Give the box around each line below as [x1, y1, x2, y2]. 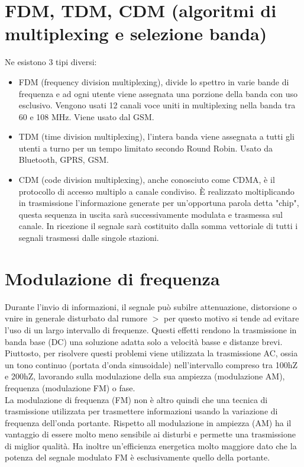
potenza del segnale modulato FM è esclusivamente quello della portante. [5, 451, 270, 463]
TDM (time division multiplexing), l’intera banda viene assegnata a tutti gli [18, 130, 295, 143]
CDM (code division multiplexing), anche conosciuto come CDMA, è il [18, 173, 275, 186]
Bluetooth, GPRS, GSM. [18, 153, 109, 166]
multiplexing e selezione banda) [5, 21, 267, 46]
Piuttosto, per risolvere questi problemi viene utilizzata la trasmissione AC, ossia [5, 347, 298, 359]
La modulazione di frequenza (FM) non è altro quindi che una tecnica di [5, 393, 268, 405]
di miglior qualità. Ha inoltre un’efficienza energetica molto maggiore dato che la [5, 439, 297, 452]
